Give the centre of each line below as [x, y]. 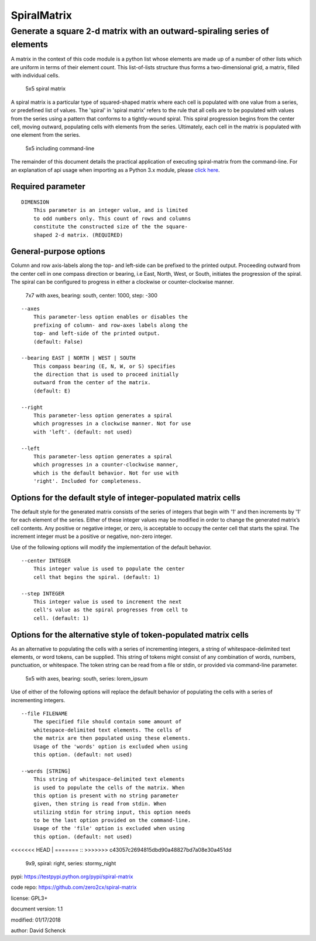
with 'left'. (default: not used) [83, 432]
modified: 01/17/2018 [36, 920]
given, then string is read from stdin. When [100, 804]
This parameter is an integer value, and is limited [111, 210]
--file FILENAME [44, 714]
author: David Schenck [38, 930]
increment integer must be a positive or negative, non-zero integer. [92, 536]
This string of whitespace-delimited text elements [109, 779]
